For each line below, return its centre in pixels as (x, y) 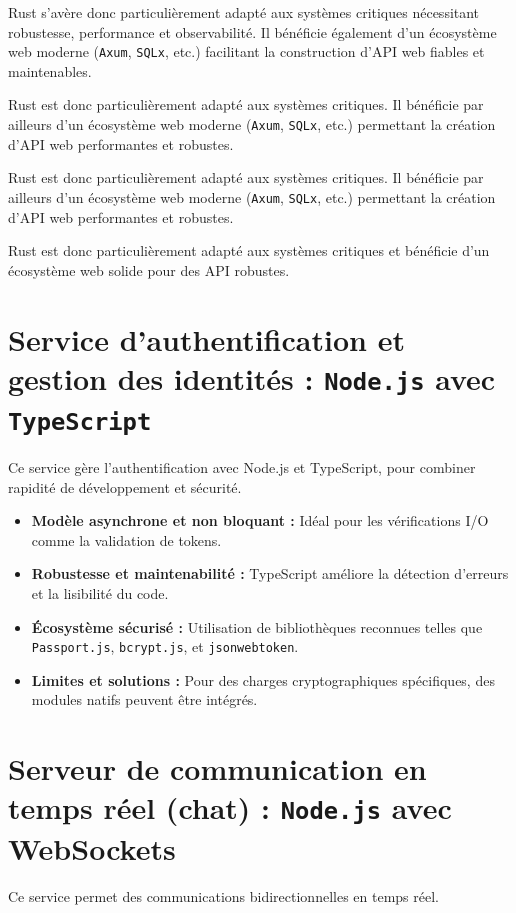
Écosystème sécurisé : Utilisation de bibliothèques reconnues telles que (257, 626)
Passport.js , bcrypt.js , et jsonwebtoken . (165, 646)
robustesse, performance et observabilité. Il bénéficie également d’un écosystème (252, 31)
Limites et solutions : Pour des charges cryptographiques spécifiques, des (263, 679)
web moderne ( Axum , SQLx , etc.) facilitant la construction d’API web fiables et (246, 51)
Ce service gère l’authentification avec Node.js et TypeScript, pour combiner (242, 467)
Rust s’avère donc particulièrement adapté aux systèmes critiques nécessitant (244, 12)
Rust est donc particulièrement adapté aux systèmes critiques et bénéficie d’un (249, 250)
